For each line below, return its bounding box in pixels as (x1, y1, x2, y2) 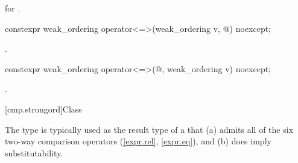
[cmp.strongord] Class (5, 102, 82, 115)
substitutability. (5, 146, 63, 159)
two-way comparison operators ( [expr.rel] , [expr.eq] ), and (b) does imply (5, 135, 271, 147)
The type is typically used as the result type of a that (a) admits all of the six (5, 123, 294, 135)
